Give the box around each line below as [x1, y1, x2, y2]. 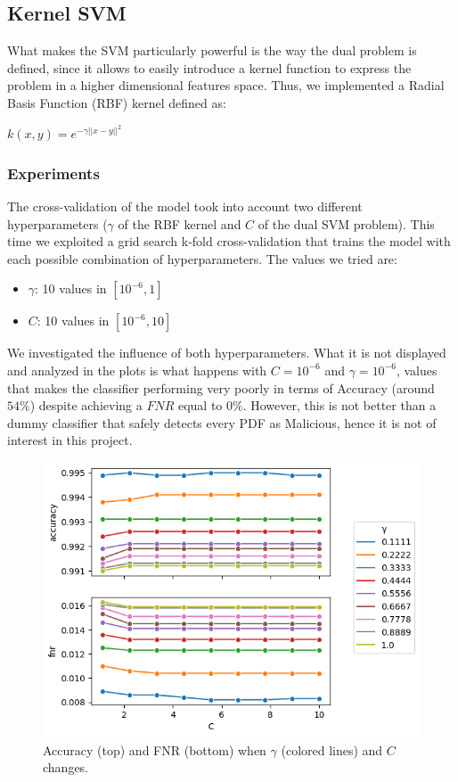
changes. [43, 758, 89, 777]
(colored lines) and [281, 740, 383, 759]
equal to [177, 396, 223, 415]
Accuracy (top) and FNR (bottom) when [43, 740, 266, 759]
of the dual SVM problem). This [258, 214, 435, 233]
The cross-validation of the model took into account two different [7, 196, 363, 215]
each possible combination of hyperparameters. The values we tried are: [7, 249, 397, 268]
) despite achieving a [29, 396, 143, 415]
